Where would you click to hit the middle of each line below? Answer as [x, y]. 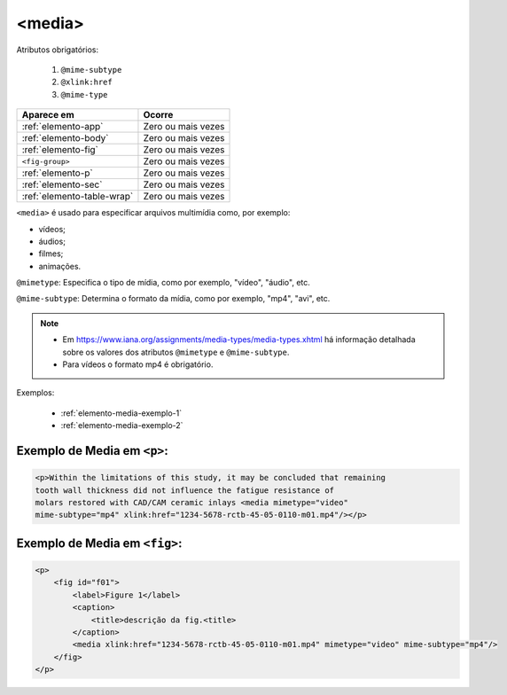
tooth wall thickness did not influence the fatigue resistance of [185, 490]
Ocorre [158, 115]
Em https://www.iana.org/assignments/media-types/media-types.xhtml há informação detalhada [239, 340]
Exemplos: [35, 393]
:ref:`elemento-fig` [60, 150]
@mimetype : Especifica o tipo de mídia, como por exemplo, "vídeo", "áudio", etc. [163, 283]
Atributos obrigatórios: [58, 50]
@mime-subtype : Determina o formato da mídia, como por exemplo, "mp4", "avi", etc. [173, 299]
